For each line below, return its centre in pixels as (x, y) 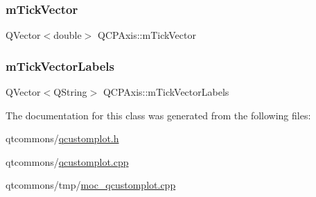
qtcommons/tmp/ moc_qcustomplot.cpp (91, 185)
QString (70, 92)
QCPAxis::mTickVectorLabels (166, 92)
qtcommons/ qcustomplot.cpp (67, 161)
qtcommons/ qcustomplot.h (62, 138)
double (68, 35)
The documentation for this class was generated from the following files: (158, 115)
